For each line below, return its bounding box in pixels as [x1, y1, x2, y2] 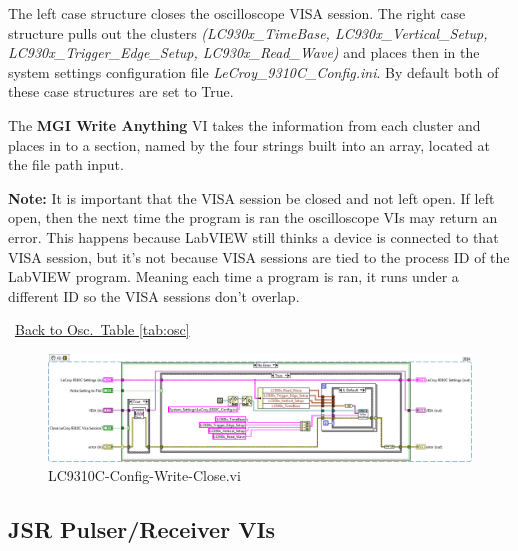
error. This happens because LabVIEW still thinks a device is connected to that [8, 226, 499, 247]
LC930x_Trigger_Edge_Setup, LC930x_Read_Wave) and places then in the [8, 42, 480, 63]
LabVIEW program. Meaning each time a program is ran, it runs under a [8, 266, 459, 287]
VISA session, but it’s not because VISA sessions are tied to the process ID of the [8, 246, 510, 267]
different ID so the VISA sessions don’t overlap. [8, 285, 300, 306]
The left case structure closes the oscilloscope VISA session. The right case [8, 3, 466, 23]
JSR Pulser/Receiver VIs [8, 514, 276, 545]
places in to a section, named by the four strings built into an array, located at [8, 134, 490, 155]
